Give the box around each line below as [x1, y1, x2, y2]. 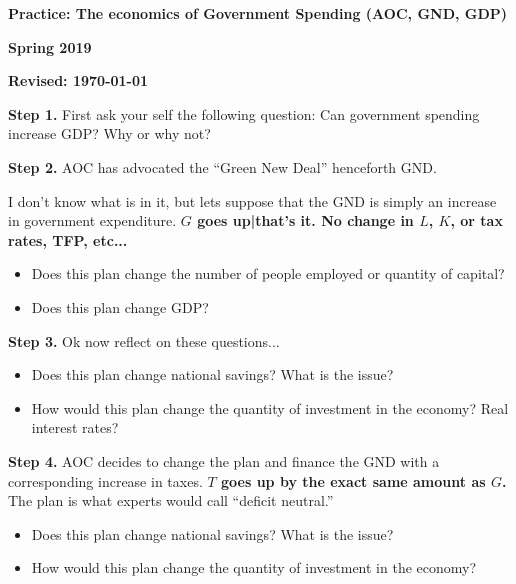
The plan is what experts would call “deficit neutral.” [8, 490, 334, 511]
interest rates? [31, 417, 119, 438]
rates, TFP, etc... [8, 229, 128, 250]
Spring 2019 [8, 36, 92, 57]
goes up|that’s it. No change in [197, 210, 414, 231]
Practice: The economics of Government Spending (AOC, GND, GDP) [8, 3, 508, 23]
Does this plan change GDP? [31, 296, 209, 317]
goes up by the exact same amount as [221, 470, 486, 491]
